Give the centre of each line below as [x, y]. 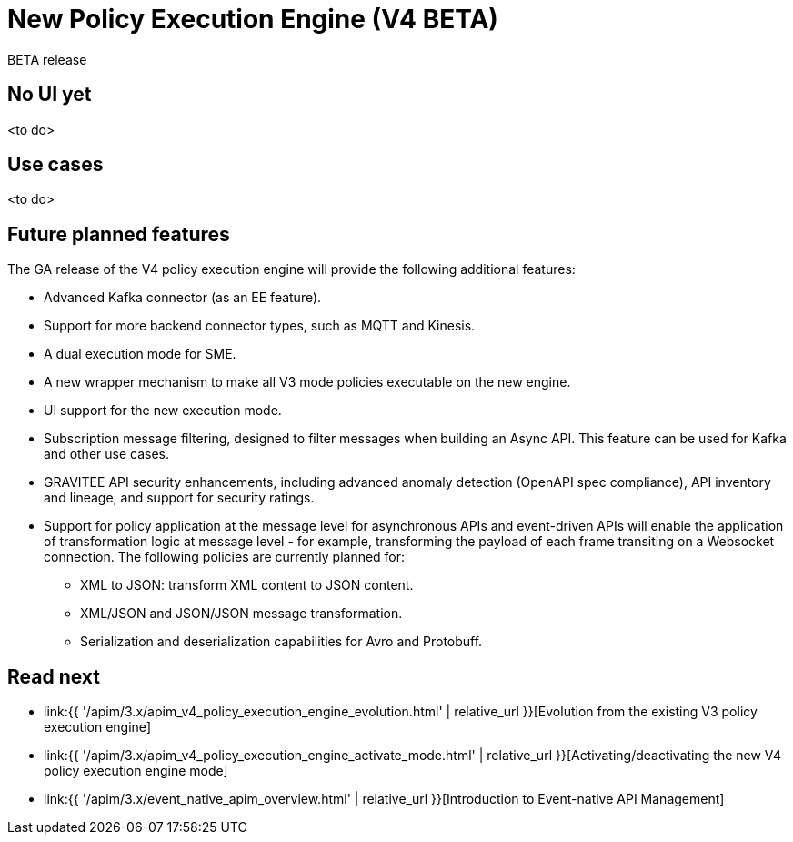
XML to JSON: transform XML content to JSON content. [247, 585]
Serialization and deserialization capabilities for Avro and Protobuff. [281, 642]
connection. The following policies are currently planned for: [225, 557]
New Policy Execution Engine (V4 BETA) [253, 19]
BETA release [47, 59]
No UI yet [50, 95]
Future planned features [119, 234]
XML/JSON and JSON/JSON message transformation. [241, 614]
